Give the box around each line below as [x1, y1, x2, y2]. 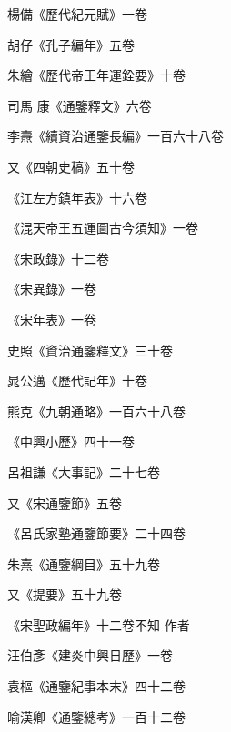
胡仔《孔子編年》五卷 [7, 35, 135, 54]
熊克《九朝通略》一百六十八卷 [7, 401, 186, 420]
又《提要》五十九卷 [7, 585, 122, 604]
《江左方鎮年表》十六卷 [7, 187, 147, 206]
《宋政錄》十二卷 [7, 248, 109, 267]
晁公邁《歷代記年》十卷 [7, 371, 147, 390]
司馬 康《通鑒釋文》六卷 [7, 95, 152, 115]
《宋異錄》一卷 [7, 279, 96, 298]
